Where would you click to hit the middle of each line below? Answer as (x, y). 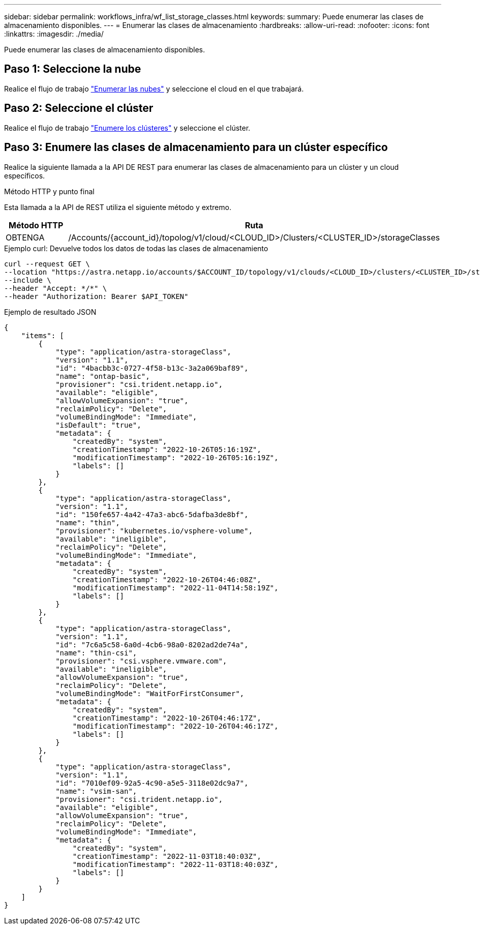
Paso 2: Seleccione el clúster (79, 108)
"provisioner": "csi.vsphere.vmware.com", (141, 661)
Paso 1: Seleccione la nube (73, 69)
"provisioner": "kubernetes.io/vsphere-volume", (154, 531)
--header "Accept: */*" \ (56, 288)
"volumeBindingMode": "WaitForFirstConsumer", (150, 693)
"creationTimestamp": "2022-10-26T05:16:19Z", (167, 449)
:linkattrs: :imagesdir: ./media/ (54, 34)
